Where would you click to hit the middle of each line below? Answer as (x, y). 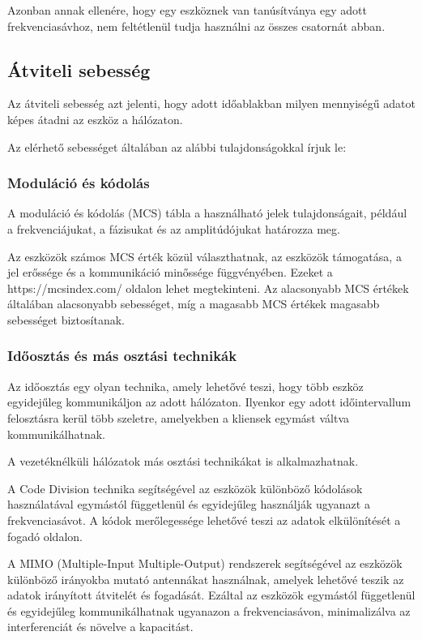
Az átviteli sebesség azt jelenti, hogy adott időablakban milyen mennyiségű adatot (211, 103)
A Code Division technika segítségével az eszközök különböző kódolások (185, 488)
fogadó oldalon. (45, 536)
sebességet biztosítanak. (66, 319)
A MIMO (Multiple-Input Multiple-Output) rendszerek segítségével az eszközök (205, 563)
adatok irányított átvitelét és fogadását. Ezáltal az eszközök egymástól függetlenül (211, 595)
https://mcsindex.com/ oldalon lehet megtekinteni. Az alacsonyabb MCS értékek (208, 288)
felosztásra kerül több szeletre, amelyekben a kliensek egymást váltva (179, 417)
